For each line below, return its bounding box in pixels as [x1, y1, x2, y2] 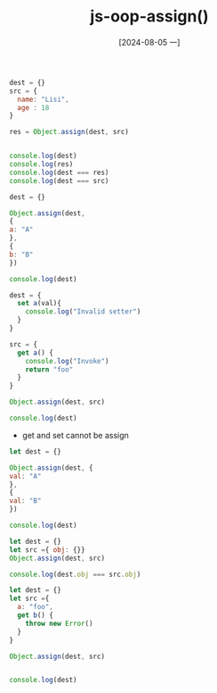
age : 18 [17, 103, 50, 113]
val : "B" [9, 497, 42, 505]
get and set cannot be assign [21, 430, 129, 440]
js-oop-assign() [90, 6, 209, 27]
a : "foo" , [17, 603, 53, 612]
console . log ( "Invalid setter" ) [25, 307, 141, 316]
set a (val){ [17, 299, 62, 308]
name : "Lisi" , [17, 95, 69, 104]
